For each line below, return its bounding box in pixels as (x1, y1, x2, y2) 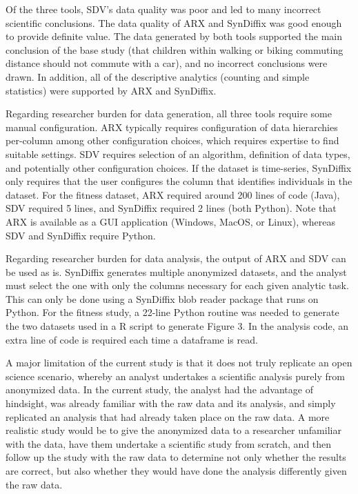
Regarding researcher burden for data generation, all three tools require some (6, 106, 332, 121)
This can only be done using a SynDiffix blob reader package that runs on (6, 291, 319, 306)
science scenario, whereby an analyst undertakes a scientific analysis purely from (6, 368, 345, 383)
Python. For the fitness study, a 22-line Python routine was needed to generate (6, 305, 339, 319)
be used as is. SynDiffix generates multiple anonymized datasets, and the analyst (6, 264, 347, 279)
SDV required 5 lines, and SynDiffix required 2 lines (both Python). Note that (6, 201, 337, 215)
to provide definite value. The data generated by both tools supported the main (6, 29, 342, 43)
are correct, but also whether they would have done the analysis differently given (6, 464, 347, 477)
